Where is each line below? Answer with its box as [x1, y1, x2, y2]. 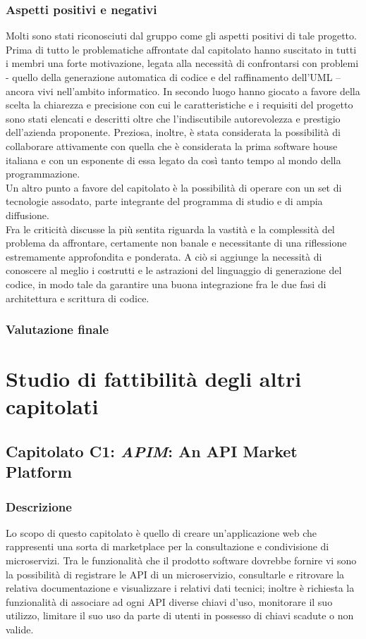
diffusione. [6, 207, 49, 222]
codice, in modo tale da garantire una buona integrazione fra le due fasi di [6, 276, 327, 291]
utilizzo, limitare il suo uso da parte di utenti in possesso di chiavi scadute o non [6, 608, 354, 623]
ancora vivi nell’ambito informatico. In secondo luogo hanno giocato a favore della [6, 83, 360, 98]
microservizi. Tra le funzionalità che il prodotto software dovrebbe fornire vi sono [6, 553, 357, 568]
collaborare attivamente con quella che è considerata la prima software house [6, 138, 338, 153]
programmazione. [6, 166, 80, 181]
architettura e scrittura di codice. [6, 290, 150, 305]
